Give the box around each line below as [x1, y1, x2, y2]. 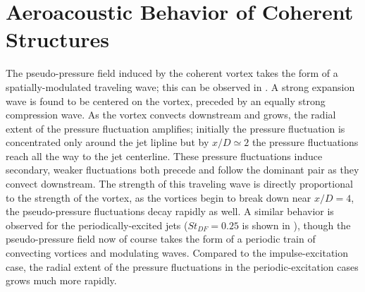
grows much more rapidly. [6, 273, 117, 288]
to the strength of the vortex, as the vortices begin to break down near [6, 190, 311, 205]
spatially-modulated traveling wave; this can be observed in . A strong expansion [6, 79, 355, 94]
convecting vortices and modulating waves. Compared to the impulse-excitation [6, 245, 349, 260]
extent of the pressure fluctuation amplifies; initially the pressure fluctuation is [6, 121, 345, 135]
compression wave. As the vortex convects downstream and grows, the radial [6, 107, 336, 122]
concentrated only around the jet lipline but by [6, 135, 209, 150]
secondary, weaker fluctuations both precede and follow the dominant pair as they [6, 162, 359, 177]
